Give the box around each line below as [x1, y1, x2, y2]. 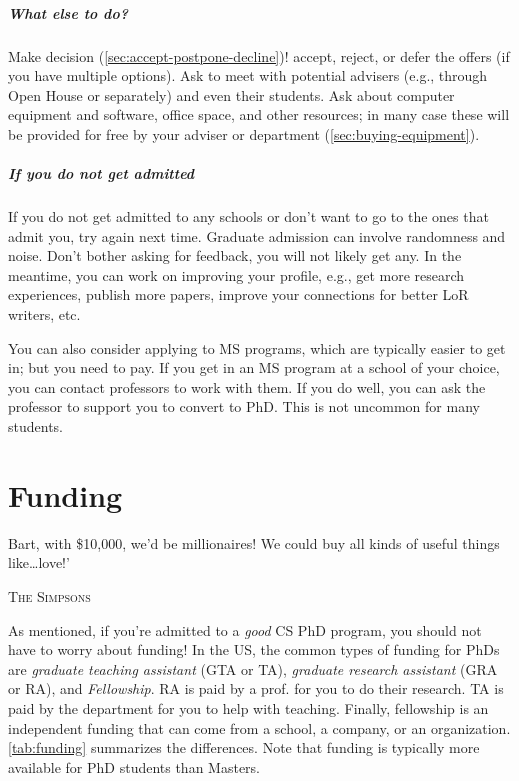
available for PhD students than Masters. [8, 756, 261, 777]
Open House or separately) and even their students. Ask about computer [8, 84, 455, 105]
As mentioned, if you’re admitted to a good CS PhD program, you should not [8, 619, 482, 640]
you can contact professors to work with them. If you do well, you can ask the [8, 376, 486, 397]
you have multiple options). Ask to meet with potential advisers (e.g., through [8, 65, 488, 86]
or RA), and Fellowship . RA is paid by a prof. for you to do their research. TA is [8, 678, 504, 699]
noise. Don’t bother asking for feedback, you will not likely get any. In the [8, 245, 462, 266]
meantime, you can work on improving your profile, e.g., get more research [8, 264, 465, 285]
